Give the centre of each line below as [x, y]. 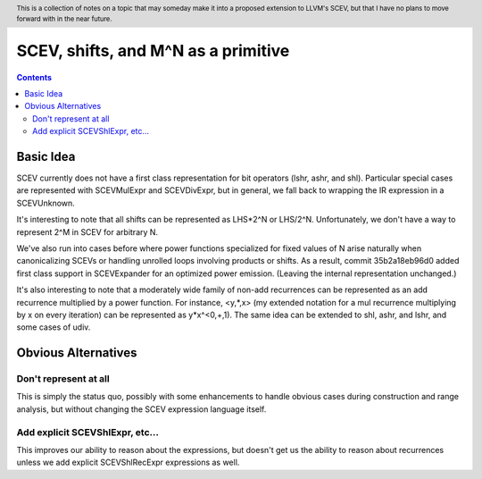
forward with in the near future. [64, 19]
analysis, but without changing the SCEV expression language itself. [141, 409]
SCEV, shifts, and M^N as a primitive [153, 50]
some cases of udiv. [54, 327]
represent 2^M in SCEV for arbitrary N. [87, 231]
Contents [34, 77]
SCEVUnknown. [46, 203]
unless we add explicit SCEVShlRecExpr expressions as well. [128, 462]
